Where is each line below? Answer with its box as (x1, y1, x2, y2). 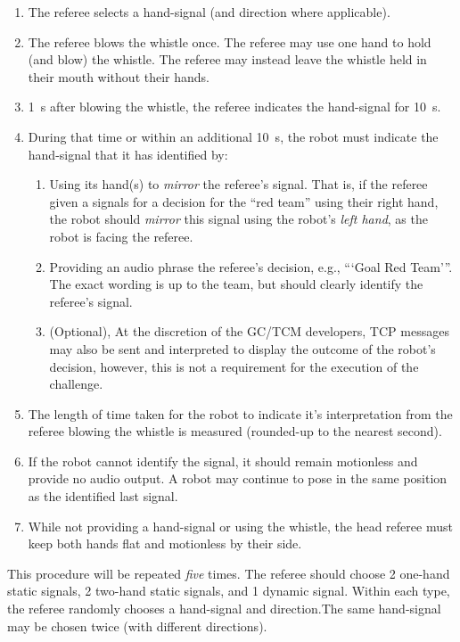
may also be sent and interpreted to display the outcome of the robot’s (49, 339, 436, 358)
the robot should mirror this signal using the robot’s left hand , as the (49, 210, 428, 228)
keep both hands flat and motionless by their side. (28, 534, 302, 553)
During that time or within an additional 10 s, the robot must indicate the (28, 127, 439, 145)
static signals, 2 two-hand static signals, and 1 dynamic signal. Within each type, (7, 581, 450, 600)
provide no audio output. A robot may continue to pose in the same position (28, 469, 448, 488)
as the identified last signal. (28, 487, 178, 506)
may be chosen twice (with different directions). (7, 616, 267, 635)
